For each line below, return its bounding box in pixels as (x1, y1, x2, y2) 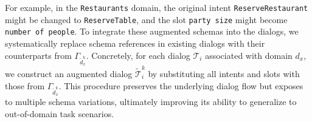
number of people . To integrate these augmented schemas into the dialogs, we (5, 25, 299, 38)
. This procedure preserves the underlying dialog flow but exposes (58, 79, 303, 92)
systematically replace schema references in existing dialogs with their (5, 36, 265, 49)
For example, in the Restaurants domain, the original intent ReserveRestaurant (5, 1, 308, 13)
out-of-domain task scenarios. (5, 107, 114, 120)
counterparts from (5, 49, 72, 61)
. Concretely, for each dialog (86, 49, 190, 61)
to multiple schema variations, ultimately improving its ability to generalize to (5, 95, 297, 108)
